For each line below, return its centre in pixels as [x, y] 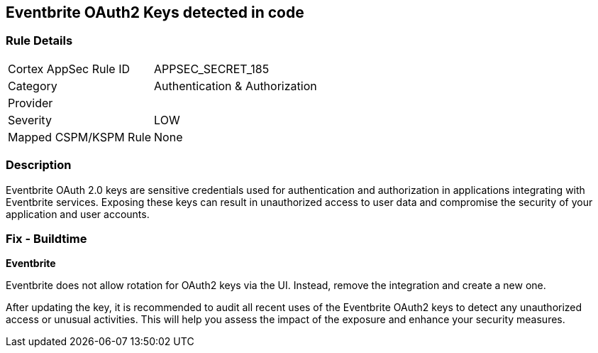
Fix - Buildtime [46, 238]
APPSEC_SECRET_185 [212, 69]
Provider [31, 103]
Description [39, 165]
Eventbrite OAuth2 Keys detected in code [155, 12]
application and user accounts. [78, 214]
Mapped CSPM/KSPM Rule [80, 137]
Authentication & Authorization [236, 86]
